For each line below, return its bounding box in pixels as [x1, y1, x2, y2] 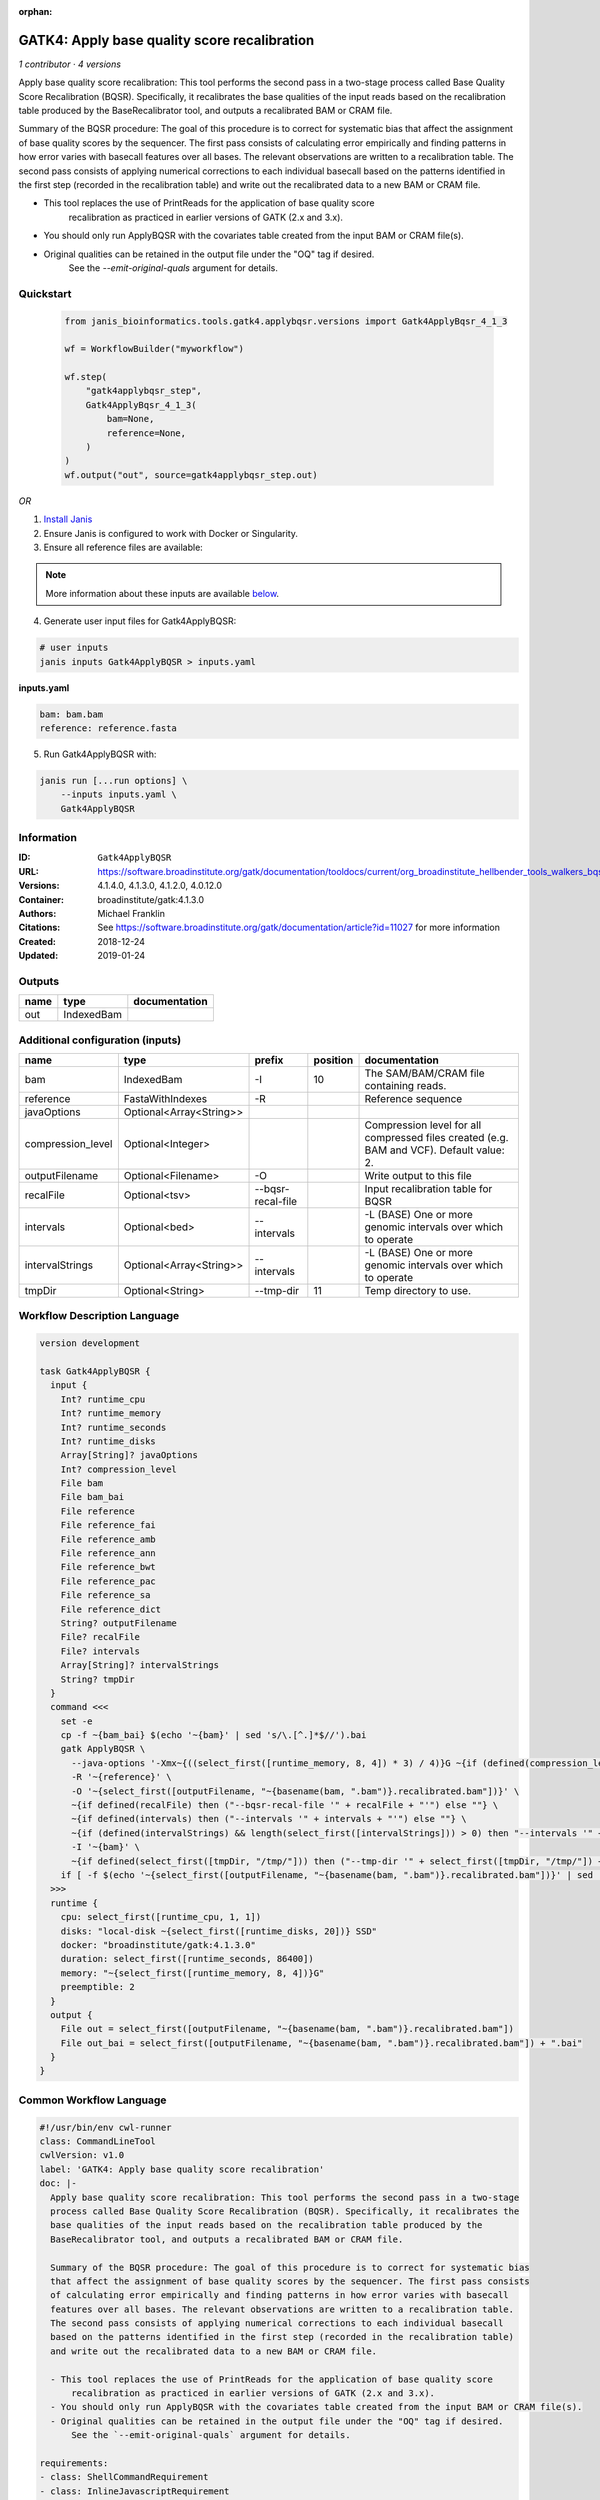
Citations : [18, 921, 61, 934]
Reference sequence [364, 1092, 463, 1105]
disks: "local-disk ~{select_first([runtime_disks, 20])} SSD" [60, 1925, 378, 1937]
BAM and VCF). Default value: [364, 1143, 505, 1157]
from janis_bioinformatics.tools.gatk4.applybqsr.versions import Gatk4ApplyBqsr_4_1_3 [64, 315, 508, 327]
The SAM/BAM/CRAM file [364, 1066, 485, 1080]
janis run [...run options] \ [39, 775, 188, 786]
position [313, 1053, 354, 1067]
